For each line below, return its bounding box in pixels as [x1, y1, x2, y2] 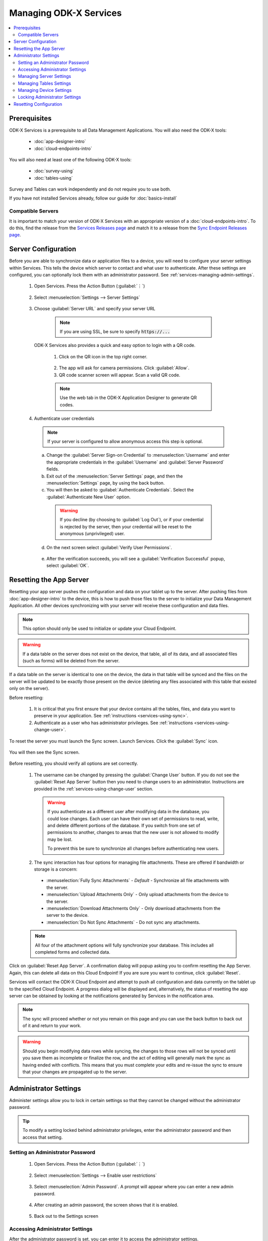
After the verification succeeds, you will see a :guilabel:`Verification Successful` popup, [46, 556, 225, 562]
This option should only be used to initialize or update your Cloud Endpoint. [22, 625, 177, 631]
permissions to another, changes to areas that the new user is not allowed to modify [47, 829, 219, 835]
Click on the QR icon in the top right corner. [59, 353, 147, 359]
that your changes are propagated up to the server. [22, 1069, 128, 1075]
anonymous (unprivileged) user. [60, 531, 125, 537]
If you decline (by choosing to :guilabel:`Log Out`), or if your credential [60, 517, 203, 523]
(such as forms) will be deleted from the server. [22, 658, 120, 664]
